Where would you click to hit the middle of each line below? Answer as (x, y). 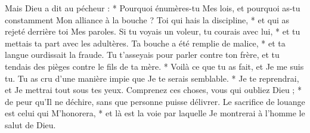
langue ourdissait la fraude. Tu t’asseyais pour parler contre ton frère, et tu (142, 55)
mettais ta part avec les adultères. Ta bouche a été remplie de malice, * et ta (145, 43)
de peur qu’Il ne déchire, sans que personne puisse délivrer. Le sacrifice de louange (155, 101)
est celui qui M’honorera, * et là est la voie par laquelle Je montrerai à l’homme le (155, 113)
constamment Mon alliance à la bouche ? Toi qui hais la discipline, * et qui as (147, 19)
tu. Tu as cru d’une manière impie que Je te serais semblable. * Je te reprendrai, (152, 78)
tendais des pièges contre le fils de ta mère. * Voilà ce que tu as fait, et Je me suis (154, 66)
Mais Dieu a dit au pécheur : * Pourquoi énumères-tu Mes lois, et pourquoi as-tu (153, 8)
